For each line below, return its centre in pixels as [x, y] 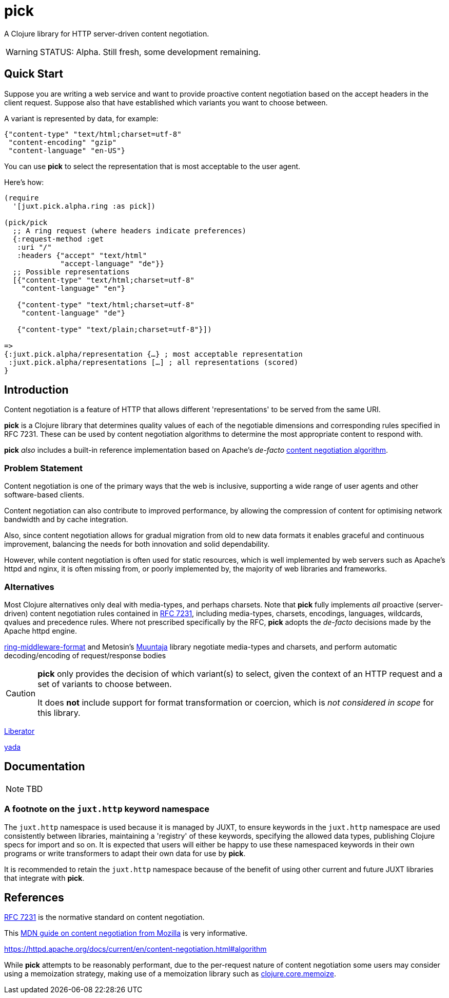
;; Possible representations [71, 272]
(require [22, 198]
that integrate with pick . [44, 878]
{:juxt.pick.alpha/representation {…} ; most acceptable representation [153, 354]
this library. [59, 713]
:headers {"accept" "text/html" [82, 255]
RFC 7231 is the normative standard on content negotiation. [104, 917]
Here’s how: [24, 182]
